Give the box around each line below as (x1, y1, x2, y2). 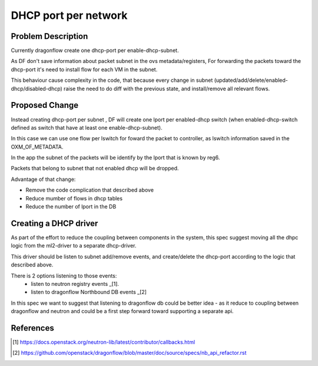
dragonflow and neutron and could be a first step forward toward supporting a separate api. (11, 308, 234, 315)
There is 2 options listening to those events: (11, 272, 117, 279)
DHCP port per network (11, 9, 128, 22)
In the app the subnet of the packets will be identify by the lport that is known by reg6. (11, 154, 220, 161)
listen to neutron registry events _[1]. (31, 280, 120, 287)
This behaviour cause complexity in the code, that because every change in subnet (11, 77, 213, 84)
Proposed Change (11, 100, 79, 110)
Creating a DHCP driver (11, 218, 98, 228)
